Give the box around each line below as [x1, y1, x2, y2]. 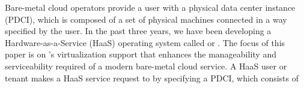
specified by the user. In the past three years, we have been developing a [5, 25, 272, 37]
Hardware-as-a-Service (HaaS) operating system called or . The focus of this [5, 36, 285, 48]
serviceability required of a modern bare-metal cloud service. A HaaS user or [5, 59, 287, 72]
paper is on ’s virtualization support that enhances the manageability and [5, 48, 276, 60]
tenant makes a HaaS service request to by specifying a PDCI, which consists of [5, 71, 299, 84]
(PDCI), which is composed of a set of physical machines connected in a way [5, 13, 287, 25]
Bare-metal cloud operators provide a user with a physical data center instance [5, 1, 296, 13]
